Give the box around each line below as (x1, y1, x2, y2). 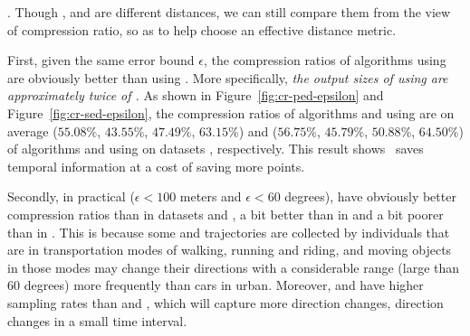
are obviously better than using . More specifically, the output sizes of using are (7, 68, 448, 87)
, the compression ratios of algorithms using (203, 51, 446, 70)
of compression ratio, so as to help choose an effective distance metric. (7, 20, 397, 39)
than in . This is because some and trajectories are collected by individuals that (7, 222, 450, 241)
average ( (7, 121, 58, 140)
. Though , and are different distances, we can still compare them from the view (7, 3, 451, 21)
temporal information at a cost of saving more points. (7, 156, 305, 175)
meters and (179, 187, 242, 206)
